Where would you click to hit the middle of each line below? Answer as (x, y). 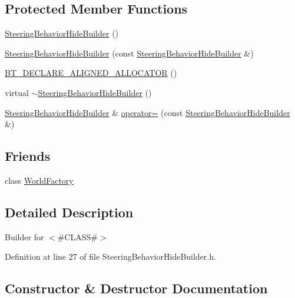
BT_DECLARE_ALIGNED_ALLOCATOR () (91, 73)
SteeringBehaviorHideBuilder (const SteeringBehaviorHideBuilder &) (129, 53)
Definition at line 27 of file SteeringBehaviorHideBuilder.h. (110, 256)
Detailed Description (69, 212)
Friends (28, 156)
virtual (17, 92)
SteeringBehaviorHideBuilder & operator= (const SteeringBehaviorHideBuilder (147, 112)
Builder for (24, 236)
